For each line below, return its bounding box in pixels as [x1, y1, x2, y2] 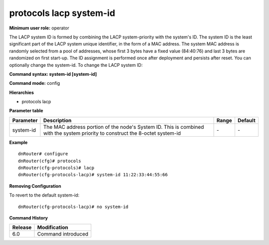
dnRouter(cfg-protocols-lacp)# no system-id [18, 204, 129, 210]
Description [43, 117, 72, 124]
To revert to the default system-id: [9, 192, 80, 198]
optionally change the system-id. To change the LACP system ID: [9, 62, 143, 68]
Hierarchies [9, 89, 34, 95]
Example [9, 139, 28, 145]
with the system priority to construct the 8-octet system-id [43, 130, 181, 137]
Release [12, 224, 32, 231]
